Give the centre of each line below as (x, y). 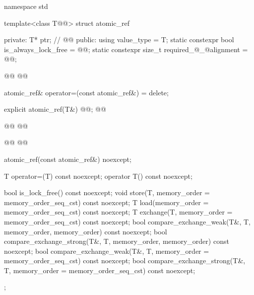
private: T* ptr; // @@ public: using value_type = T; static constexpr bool (119, 39)
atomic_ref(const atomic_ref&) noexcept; (68, 159)
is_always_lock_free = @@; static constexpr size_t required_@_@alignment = (126, 49)
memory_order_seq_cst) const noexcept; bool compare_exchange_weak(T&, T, (127, 221)
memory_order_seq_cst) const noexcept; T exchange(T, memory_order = (118, 212)
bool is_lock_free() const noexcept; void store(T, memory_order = (107, 192)
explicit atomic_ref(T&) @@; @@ (55, 109)
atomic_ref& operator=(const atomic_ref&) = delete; (86, 92)
